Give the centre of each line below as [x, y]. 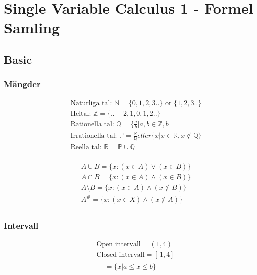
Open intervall [119, 244]
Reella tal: [86, 147]
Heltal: [81, 114]
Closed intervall [121, 255]
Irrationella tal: [94, 136]
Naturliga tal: [91, 103]
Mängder [22, 84]
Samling [32, 28]
